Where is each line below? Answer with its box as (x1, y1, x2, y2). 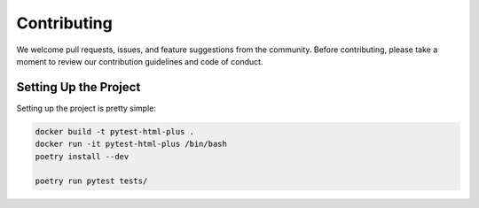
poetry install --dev (35, 151, 130, 161)
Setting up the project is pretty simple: (16, 103, 157, 113)
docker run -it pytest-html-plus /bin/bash (35, 139, 228, 150)
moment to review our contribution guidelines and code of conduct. (16, 56, 263, 66)
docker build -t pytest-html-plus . (35, 127, 195, 136)
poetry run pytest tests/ (35, 176, 148, 186)
